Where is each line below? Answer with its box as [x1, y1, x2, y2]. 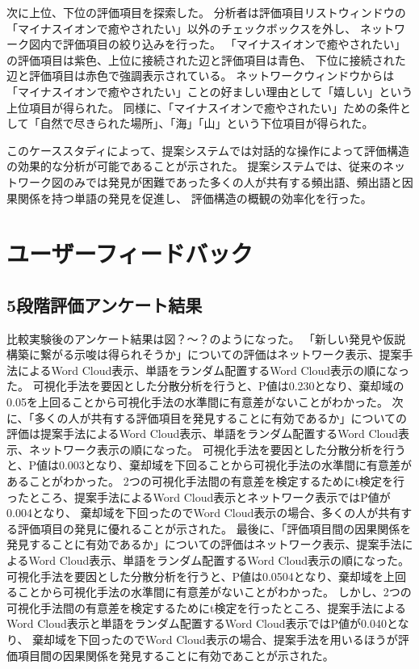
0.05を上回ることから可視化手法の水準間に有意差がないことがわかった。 [6, 393, 388, 410]
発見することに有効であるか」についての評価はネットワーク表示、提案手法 [6, 536, 402, 553]
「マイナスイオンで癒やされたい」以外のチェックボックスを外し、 [6, 19, 357, 36]
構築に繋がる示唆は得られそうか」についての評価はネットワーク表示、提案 [6, 346, 402, 363]
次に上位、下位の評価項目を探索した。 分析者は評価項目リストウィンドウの [6, 4, 406, 20]
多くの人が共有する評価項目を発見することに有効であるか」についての [34, 409, 408, 426]
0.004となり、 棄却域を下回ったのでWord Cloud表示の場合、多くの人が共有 [6, 504, 401, 521]
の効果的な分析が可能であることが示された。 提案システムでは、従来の [6, 158, 383, 175]
